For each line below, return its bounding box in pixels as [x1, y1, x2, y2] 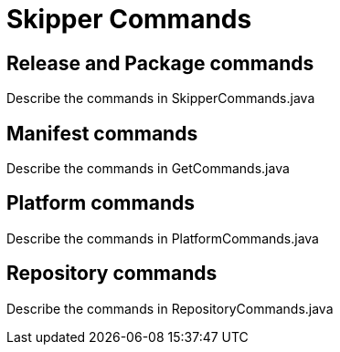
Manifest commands [6, 121, 198, 145]
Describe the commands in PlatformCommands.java [6, 230, 319, 246]
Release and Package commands [6, 51, 314, 75]
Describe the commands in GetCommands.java [6, 160, 290, 177]
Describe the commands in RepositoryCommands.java [6, 300, 334, 316]
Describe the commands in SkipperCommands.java [6, 90, 315, 107]
